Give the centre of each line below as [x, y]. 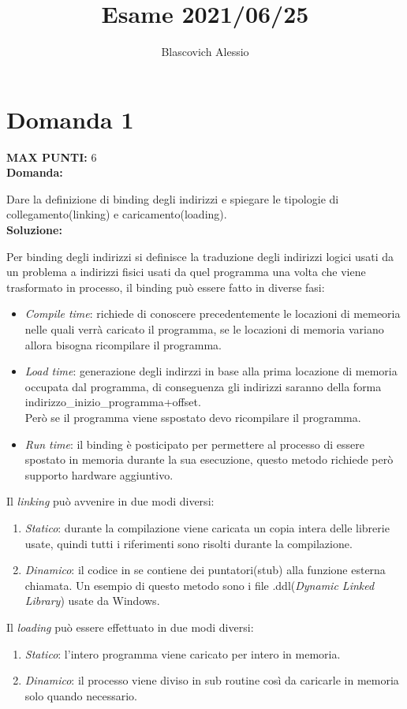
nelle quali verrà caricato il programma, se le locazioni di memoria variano [204, 329]
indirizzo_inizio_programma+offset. [113, 402]
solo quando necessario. [81, 695]
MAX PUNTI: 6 [52, 157]
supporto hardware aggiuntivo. [99, 474]
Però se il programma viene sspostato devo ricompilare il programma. [193, 417]
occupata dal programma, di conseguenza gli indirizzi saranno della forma [203, 386]
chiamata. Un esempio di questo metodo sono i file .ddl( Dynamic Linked [200, 585]
